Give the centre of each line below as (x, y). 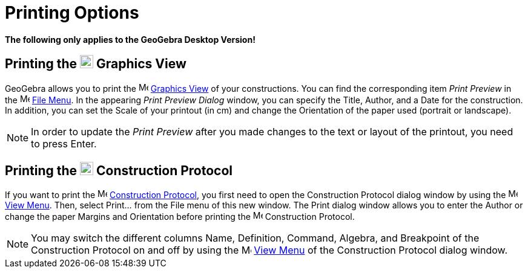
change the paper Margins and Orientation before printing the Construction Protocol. (180, 217)
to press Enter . (64, 143)
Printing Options (72, 13)
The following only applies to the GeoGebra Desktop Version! (130, 39)
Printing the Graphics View (96, 64)
